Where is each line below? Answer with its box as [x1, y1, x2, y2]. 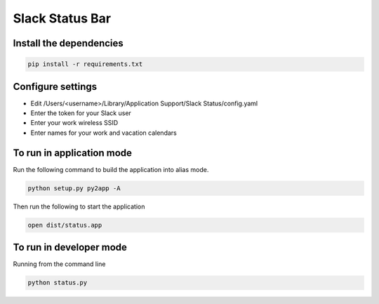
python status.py [27, 279, 88, 287]
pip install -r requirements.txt [27, 60, 143, 68]
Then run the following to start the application [13, 202, 145, 211]
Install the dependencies [13, 37, 124, 49]
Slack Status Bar [13, 11, 112, 26]
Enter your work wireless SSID [30, 119, 119, 127]
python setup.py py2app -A [27, 184, 121, 192]
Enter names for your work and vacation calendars [30, 128, 177, 137]
